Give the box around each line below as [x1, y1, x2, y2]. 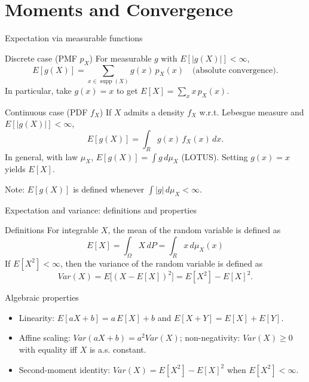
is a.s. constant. [89, 343, 146, 356]
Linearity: [19, 311, 55, 323]
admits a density [124, 105, 185, 118]
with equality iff [19, 343, 78, 356]
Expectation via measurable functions [5, 32, 143, 44]
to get [116, 84, 138, 96]
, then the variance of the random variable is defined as [60, 256, 263, 269]
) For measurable [89, 51, 152, 64]
